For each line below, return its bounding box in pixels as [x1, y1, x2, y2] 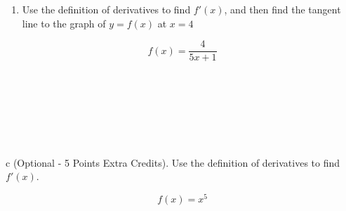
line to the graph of [22, 15, 106, 30]
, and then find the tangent [224, 2, 341, 16]
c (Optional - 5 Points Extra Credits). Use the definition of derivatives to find [6, 155, 340, 170]
